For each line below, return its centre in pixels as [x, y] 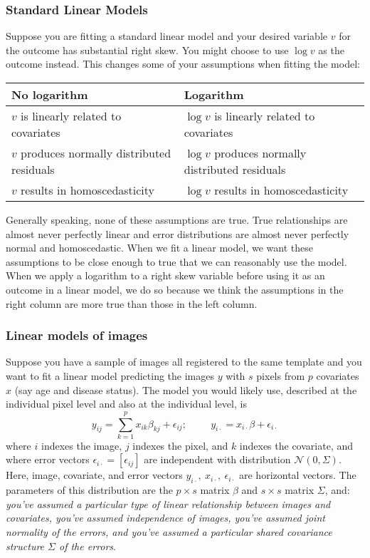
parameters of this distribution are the [89, 490]
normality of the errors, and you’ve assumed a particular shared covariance [169, 532]
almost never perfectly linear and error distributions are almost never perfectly [178, 233]
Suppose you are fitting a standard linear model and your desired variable [167, 36]
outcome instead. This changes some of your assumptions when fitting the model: [183, 64]
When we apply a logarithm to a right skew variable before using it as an [165, 275]
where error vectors [48, 459]
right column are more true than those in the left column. [132, 303]
